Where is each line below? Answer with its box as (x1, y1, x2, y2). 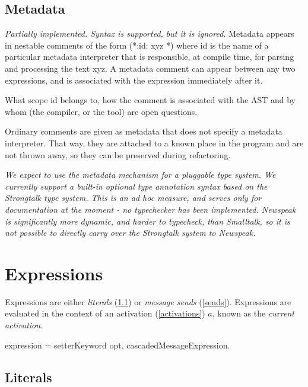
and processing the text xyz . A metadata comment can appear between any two (5, 62, 296, 74)
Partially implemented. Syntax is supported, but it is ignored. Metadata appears (5, 27, 294, 40)
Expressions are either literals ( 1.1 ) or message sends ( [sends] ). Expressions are (5, 295, 291, 308)
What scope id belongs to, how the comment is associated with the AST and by (5, 94, 296, 106)
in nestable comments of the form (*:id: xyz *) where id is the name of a (5, 39, 269, 51)
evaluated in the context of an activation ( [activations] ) (5, 307, 205, 319)
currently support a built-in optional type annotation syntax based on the (5, 180, 268, 192)
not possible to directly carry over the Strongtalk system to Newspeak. (5, 226, 256, 239)
